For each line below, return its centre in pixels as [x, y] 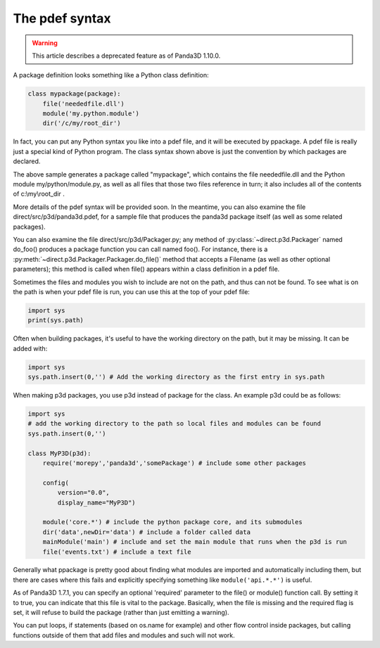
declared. [27, 161]
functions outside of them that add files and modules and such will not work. [124, 635]
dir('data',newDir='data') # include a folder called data [147, 532]
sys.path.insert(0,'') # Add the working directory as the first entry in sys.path [176, 377]
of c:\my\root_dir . [39, 194]
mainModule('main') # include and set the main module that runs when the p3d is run [195, 542]
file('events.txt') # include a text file [117, 552]
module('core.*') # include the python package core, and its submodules [172, 522]
